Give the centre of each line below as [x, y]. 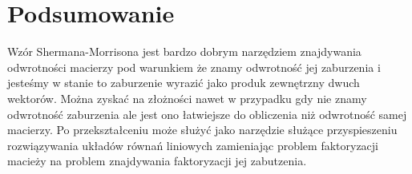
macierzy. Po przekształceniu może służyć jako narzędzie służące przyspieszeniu [202, 130]
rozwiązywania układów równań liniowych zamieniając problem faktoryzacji [193, 145]
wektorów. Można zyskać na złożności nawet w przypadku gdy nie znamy [187, 98]
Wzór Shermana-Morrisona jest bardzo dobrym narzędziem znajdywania [184, 51]
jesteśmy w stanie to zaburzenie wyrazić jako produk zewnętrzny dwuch [184, 83]
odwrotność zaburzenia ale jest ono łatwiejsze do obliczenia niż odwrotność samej [207, 114]
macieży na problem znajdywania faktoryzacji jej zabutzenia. [157, 161]
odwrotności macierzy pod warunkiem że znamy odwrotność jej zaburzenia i [194, 67]
